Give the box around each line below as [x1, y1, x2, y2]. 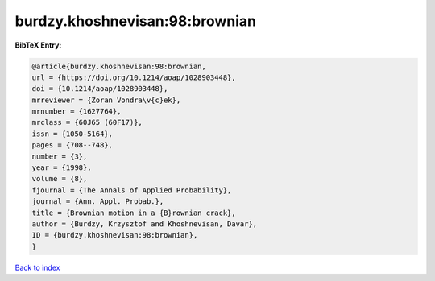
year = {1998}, [31, 163, 92, 172]
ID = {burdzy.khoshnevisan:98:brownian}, [31, 230, 198, 240]
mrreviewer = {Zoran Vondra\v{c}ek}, [31, 95, 181, 105]
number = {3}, [31, 151, 88, 161]
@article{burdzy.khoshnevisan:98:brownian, [31, 61, 207, 71]
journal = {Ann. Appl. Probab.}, [31, 197, 164, 206]
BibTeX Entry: [14, 40, 62, 50]
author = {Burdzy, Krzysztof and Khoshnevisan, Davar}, [31, 220, 258, 229]
